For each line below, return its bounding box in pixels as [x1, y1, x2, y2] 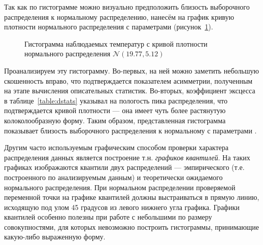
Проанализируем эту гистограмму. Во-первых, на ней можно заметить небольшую [4, 65, 259, 76]
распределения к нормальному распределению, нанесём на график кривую [4, 11, 234, 22]
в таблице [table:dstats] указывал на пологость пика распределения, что [4, 95, 227, 106]
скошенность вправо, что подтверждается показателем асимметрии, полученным [4, 75, 253, 86]
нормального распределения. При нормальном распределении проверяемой [4, 182, 236, 192]
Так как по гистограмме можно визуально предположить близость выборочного [4, 2, 250, 12]
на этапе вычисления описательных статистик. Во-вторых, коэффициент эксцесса [4, 85, 255, 96]
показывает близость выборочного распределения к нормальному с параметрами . [4, 125, 257, 135]
